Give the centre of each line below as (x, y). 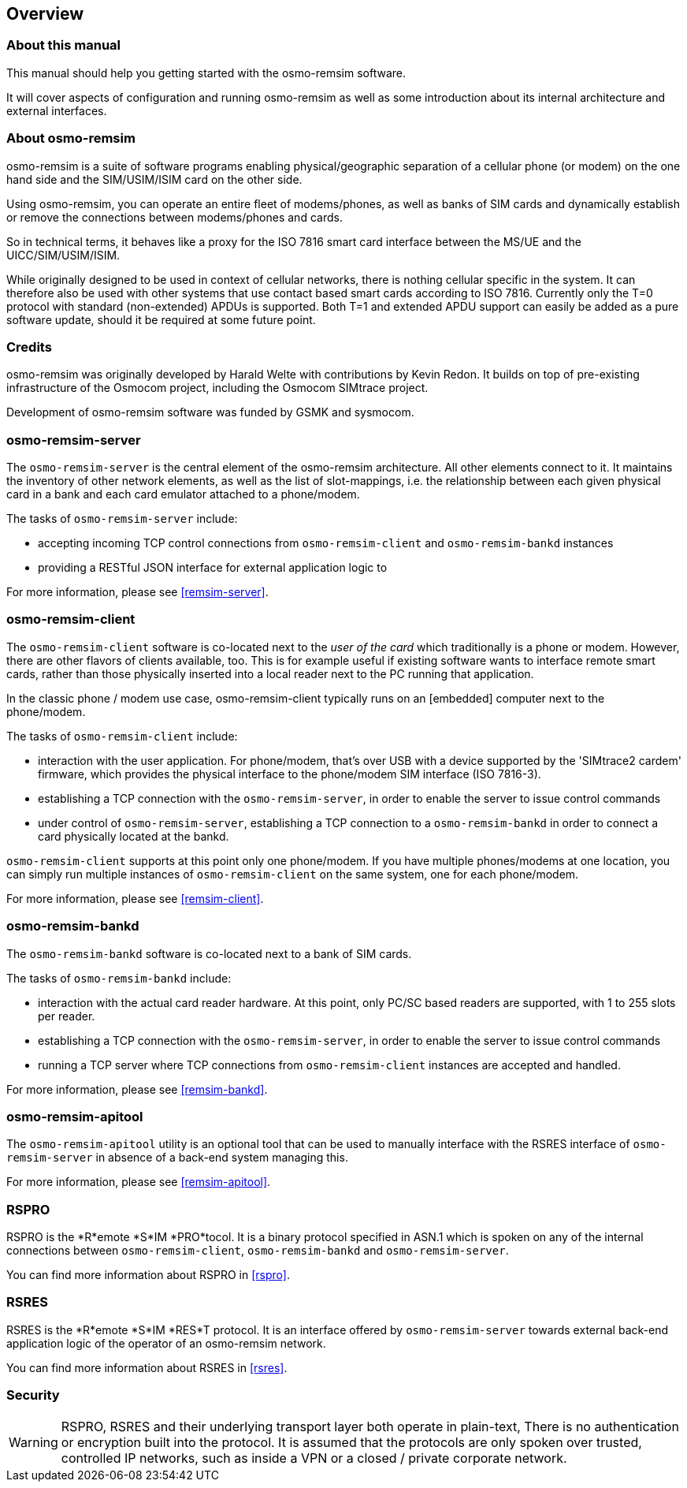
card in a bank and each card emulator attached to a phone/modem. (183, 494)
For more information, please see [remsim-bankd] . (137, 1089)
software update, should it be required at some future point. (161, 319)
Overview (45, 14)
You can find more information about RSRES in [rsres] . (147, 1367)
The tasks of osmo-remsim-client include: (122, 736)
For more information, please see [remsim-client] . (135, 898)
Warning (33, 1442)
